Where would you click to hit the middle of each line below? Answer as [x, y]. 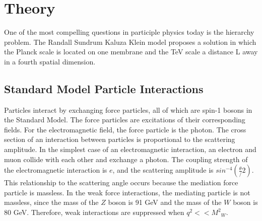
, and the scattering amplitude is [163, 170]
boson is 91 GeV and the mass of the [165, 202]
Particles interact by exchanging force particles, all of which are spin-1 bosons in [128, 109]
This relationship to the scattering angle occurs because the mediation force [121, 182]
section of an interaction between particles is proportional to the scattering [120, 139]
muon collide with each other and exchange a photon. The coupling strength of [126, 159]
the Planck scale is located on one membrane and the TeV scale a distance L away [131, 52]
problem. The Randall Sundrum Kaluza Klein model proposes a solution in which [130, 42]
